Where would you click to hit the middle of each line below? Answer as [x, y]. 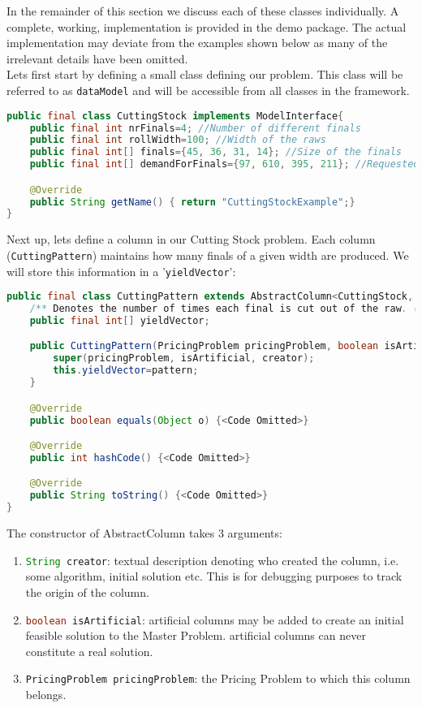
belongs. [46, 694]
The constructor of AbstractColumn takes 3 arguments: [144, 533]
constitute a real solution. [89, 651]
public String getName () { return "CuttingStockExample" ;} [192, 202]
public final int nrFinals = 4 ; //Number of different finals [195, 128]
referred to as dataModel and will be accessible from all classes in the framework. [208, 90]
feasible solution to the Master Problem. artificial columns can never [196, 635]
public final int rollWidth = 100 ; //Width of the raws [178, 140]
